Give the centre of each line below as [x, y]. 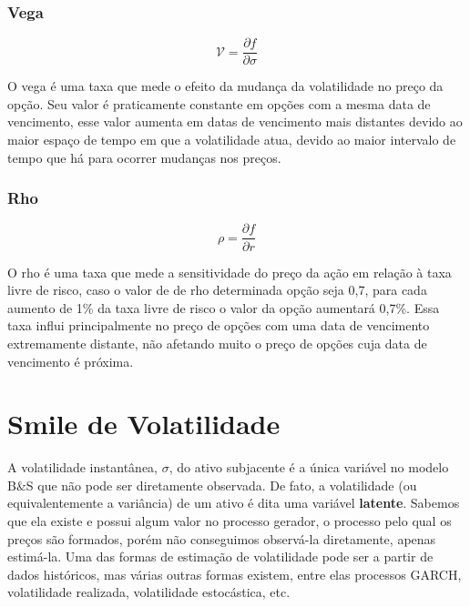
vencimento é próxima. [71, 361]
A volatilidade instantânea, [82, 467]
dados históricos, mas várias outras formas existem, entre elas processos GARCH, [235, 574]
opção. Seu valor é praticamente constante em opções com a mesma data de [219, 103]
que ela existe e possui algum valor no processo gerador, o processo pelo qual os [230, 521]
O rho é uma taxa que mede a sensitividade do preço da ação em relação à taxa [230, 272]
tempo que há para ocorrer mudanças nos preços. [144, 157]
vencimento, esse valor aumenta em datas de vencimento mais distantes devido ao [235, 121]
